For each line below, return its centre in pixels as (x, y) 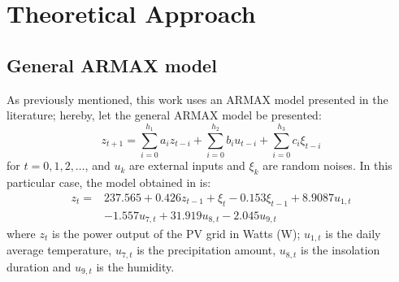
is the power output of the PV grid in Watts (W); (176, 233)
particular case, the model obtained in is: (109, 182)
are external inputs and (187, 165)
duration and (39, 266)
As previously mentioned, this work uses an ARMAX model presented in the (197, 99)
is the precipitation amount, (206, 250)
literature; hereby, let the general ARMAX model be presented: (164, 115)
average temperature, (59, 250)
